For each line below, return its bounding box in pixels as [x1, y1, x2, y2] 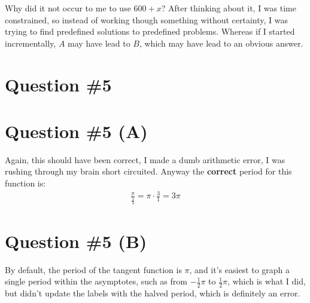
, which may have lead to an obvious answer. [139, 36, 303, 49]
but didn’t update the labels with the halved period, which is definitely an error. [5, 287, 300, 299]
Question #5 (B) [5, 228, 147, 253]
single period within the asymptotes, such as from [5, 275, 187, 287]
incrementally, [5, 36, 56, 49]
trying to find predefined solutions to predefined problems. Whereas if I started [5, 25, 295, 38]
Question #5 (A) [5, 118, 148, 143]
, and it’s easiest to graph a [189, 263, 290, 276]
